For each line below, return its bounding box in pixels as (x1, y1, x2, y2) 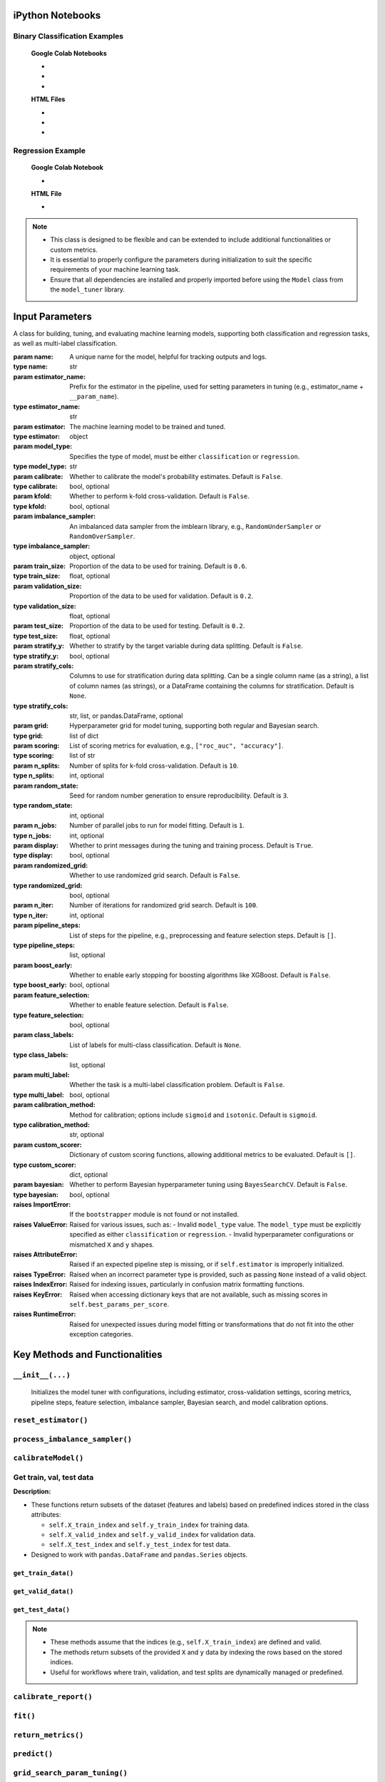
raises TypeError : (13, 1269, 66, 1279)
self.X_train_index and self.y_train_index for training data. (48, 1520, 250, 1529)
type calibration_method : (13, 1120, 91, 1129)
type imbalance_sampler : (13, 542, 91, 550)
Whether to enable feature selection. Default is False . (69, 1001, 229, 1009)
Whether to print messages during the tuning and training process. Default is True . (69, 841, 314, 850)
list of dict (69, 731, 99, 740)
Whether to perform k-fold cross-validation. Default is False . (69, 492, 250, 500)
